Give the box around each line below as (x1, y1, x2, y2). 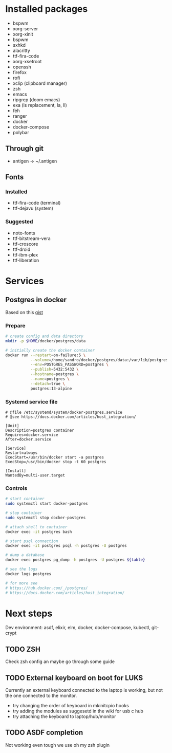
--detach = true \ (30, 381, 66, 386)
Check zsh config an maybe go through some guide (5, 658, 115, 665)
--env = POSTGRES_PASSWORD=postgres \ (30, 362, 109, 368)
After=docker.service (5, 436, 52, 442)
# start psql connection (5, 538, 58, 544)
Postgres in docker (5, 296, 67, 304)
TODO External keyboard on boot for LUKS (5, 673, 143, 682)
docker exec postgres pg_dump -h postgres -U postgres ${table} (5, 557, 145, 563)
